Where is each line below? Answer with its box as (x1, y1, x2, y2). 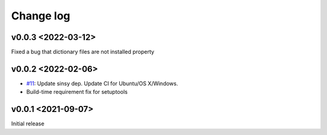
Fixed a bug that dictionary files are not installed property (11, 48, 154, 56)
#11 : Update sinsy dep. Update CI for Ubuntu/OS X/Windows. (26, 79, 179, 87)
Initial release (11, 120, 45, 127)
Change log (11, 9, 71, 22)
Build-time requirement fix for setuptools (26, 88, 128, 96)
